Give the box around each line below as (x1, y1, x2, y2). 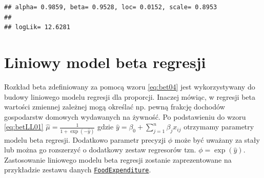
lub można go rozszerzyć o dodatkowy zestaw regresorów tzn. (4, 144, 196, 155)
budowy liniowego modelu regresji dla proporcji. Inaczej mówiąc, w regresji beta (4, 91, 255, 102)
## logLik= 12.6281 (4, 24, 70, 31)
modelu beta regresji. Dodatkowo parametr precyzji (4, 134, 166, 145)
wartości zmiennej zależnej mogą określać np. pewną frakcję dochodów (4, 101, 225, 112)
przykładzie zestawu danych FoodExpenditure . (4, 164, 151, 175)
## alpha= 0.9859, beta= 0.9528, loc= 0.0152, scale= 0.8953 (4, 4, 217, 11)
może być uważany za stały (174, 134, 260, 145)
